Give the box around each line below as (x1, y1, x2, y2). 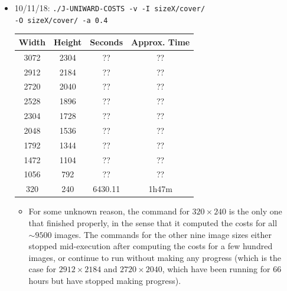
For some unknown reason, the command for (28, 205, 190, 217)
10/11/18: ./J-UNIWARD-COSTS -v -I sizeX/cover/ (14, 2, 206, 14)
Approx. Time (131, 35, 190, 48)
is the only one (229, 205, 282, 217)
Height (54, 35, 82, 48)
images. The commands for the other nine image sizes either (54, 228, 272, 240)
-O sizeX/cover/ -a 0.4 (14, 16, 108, 25)
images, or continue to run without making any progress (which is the (28, 251, 282, 263)
